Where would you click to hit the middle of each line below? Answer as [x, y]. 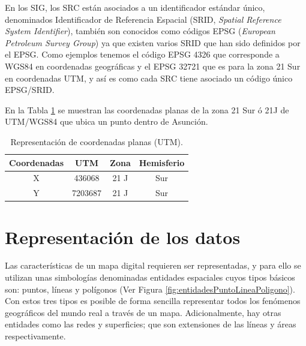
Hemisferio [162, 162]
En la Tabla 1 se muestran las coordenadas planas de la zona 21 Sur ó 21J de [147, 109]
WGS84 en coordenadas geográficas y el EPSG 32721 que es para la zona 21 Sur [153, 66]
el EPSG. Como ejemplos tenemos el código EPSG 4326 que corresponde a [142, 54]
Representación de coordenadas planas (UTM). [97, 141]
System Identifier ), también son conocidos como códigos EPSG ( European [140, 31]
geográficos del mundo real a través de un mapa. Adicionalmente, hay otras [143, 312]
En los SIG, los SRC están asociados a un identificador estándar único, [135, 7]
